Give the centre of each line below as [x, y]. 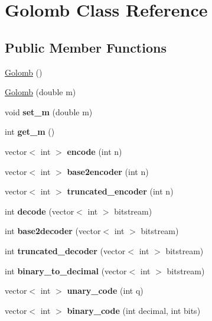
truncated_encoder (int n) [120, 191]
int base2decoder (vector [53, 231]
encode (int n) [94, 151]
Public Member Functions [86, 47]
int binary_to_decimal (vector [66, 270]
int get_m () [30, 132]
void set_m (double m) [49, 111]
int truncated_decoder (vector [65, 250]
